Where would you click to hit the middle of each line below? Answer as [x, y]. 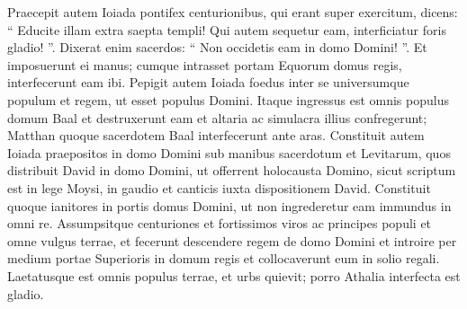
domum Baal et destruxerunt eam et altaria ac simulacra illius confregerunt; [217, 117]
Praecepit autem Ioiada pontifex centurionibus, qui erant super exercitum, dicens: [233, 12]
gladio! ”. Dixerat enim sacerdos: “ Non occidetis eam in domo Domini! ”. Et [217, 47]
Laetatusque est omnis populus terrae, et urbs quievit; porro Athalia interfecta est [234, 275]
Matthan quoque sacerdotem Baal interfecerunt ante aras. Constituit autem [216, 135]
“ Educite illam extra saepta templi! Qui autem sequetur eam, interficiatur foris [227, 29]
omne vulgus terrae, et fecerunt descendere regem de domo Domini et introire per [232, 240]
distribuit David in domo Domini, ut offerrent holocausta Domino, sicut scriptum [232, 170]
